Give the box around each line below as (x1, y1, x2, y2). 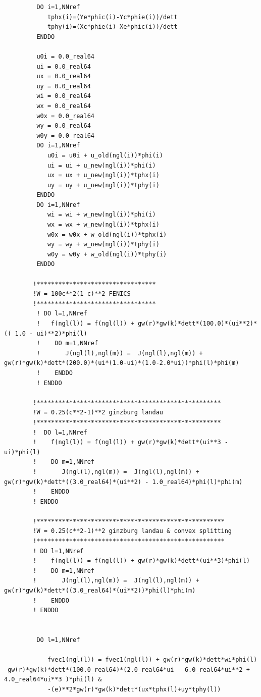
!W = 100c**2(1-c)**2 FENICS (33, 290, 131, 298)
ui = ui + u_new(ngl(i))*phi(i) (47, 162, 156, 169)
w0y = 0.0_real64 (36, 132, 94, 139)
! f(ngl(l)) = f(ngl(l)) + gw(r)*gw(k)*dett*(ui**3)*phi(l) (33, 557, 250, 565)
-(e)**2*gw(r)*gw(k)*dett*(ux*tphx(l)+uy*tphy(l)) (47, 685, 221, 693)
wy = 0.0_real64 (36, 122, 91, 130)
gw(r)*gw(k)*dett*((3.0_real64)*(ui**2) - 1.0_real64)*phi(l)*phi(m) (4, 478, 243, 486)
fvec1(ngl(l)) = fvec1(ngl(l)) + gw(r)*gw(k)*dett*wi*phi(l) (47, 656, 257, 664)
